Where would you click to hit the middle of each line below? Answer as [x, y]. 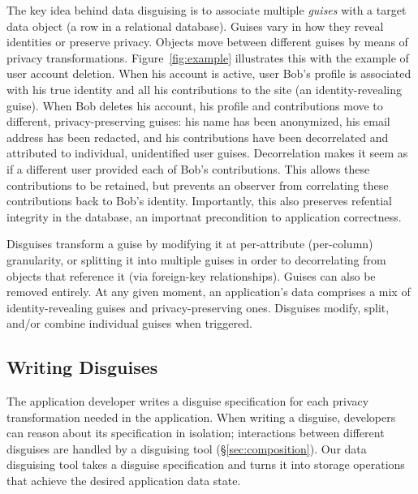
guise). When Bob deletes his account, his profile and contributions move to [195, 105]
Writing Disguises [82, 367]
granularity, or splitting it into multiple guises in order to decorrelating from [196, 259]
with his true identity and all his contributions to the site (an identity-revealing [204, 89]
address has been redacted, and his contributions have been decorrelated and [198, 137]
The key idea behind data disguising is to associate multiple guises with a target [207, 10]
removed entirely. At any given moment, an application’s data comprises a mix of [209, 292]
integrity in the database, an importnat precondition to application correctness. [204, 216]
